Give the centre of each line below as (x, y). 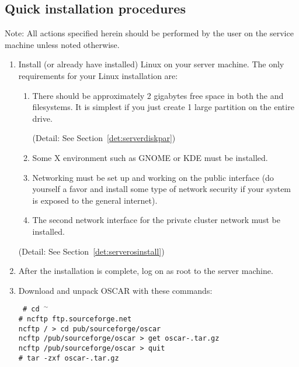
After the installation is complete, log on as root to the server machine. (146, 271)
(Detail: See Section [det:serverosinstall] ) (91, 251)
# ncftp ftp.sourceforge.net (75, 319)
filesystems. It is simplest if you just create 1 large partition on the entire (163, 107)
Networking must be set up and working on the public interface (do (153, 177)
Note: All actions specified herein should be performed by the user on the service (149, 33)
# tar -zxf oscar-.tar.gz (69, 358)
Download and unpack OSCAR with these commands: (115, 290)
